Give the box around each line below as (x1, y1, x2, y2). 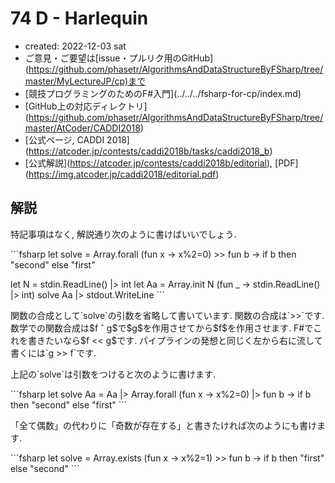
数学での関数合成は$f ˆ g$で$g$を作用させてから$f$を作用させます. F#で (10, 322, 314, 334)
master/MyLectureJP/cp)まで (24, 75, 147, 87)
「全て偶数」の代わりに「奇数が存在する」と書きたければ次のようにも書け (10, 419, 317, 431)
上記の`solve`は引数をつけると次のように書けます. (10, 368, 217, 380)
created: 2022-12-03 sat (24, 40, 127, 52)
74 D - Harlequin (10, 7, 149, 30)
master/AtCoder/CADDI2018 (24, 122, 141, 134)
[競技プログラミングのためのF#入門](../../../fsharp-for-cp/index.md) (24, 87, 302, 99)
